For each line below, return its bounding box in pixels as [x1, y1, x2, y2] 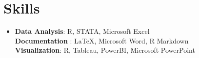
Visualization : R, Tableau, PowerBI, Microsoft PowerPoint [15, 45, 195, 55]
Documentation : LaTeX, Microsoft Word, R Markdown [15, 35, 189, 45]
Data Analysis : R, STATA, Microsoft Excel [15, 26, 150, 36]
